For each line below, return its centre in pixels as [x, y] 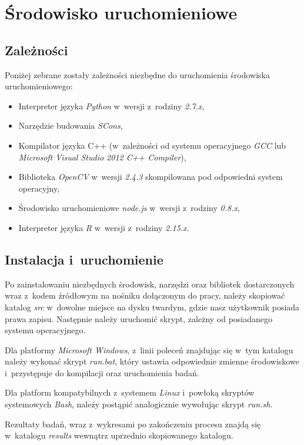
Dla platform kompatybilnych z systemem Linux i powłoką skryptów [130, 392]
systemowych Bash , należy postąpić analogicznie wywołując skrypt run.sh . [139, 404]
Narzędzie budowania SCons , [71, 126]
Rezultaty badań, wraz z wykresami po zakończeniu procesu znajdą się [133, 424]
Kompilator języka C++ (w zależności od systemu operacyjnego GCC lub [152, 145]
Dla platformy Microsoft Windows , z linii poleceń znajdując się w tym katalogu [149, 349]
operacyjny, [39, 188]
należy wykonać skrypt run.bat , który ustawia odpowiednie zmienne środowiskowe [152, 361]
